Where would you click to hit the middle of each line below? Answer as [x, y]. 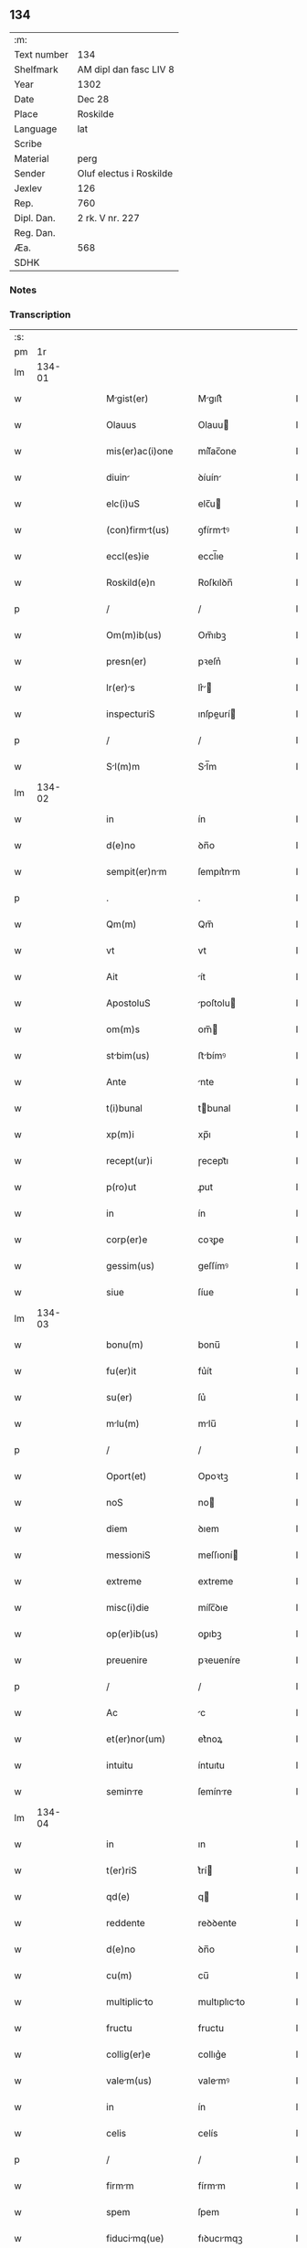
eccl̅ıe [211, 557]
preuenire [127, 1660]
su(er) [120, 1398]
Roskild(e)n [131, 582]
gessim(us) [131, 1266]
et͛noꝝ [210, 1739]
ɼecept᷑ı [213, 1161]
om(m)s [123, 1029]
